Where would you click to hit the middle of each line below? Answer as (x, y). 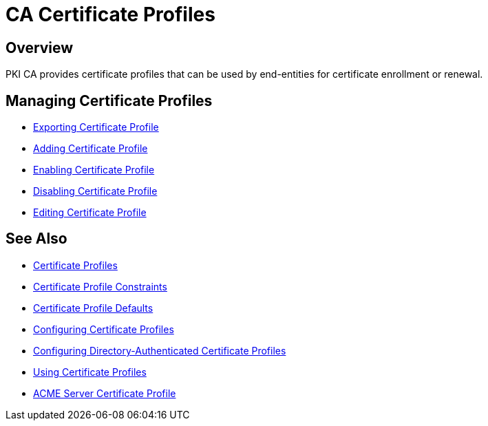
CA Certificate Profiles (110, 14)
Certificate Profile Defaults (93, 308)
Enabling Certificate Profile (94, 170)
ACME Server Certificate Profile (105, 393)
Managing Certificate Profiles (109, 100)
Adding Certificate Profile (91, 149)
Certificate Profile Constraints (100, 286)
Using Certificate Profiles (90, 372)
